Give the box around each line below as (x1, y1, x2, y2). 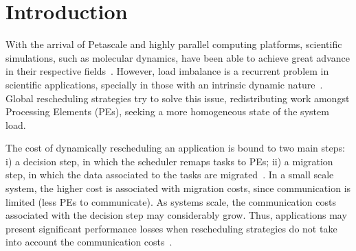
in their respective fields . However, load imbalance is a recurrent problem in (5, 64, 329, 78)
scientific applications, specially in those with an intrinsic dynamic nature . (5, 77, 323, 91)
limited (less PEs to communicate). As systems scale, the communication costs (5, 194, 336, 208)
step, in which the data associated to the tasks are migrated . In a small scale (5, 167, 334, 182)
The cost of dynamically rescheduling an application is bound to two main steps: (5, 141, 345, 155)
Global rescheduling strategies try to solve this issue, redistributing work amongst (5, 91, 350, 105)
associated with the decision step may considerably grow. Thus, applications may (5, 208, 347, 222)
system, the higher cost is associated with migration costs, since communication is (5, 181, 351, 195)
